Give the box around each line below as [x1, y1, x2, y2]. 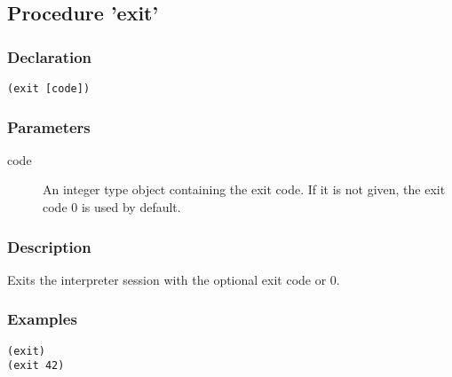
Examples [7, 308, 77, 330]
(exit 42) [7, 359, 65, 373]
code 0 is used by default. [43, 198, 181, 216]
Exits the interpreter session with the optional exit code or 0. [7, 270, 340, 288]
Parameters [7, 115, 91, 137]
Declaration [7, 45, 92, 67]
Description [7, 235, 91, 257]
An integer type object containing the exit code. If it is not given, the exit [43, 180, 446, 199]
